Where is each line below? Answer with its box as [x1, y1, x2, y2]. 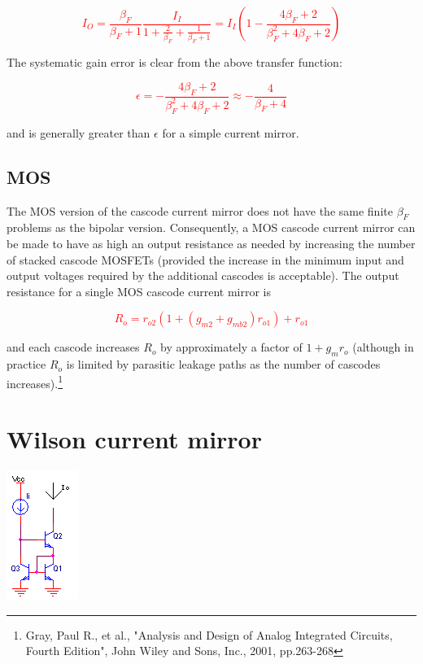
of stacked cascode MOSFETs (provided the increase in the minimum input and [7, 251, 404, 268]
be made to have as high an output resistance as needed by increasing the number [7, 234, 416, 251]
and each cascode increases [7, 339, 140, 356]
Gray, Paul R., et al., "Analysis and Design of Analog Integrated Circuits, [25, 626, 393, 643]
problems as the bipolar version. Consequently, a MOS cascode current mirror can [7, 219, 416, 236]
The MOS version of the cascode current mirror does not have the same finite [7, 202, 393, 219]
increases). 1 [7, 372, 63, 391]
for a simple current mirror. [162, 124, 299, 141]
